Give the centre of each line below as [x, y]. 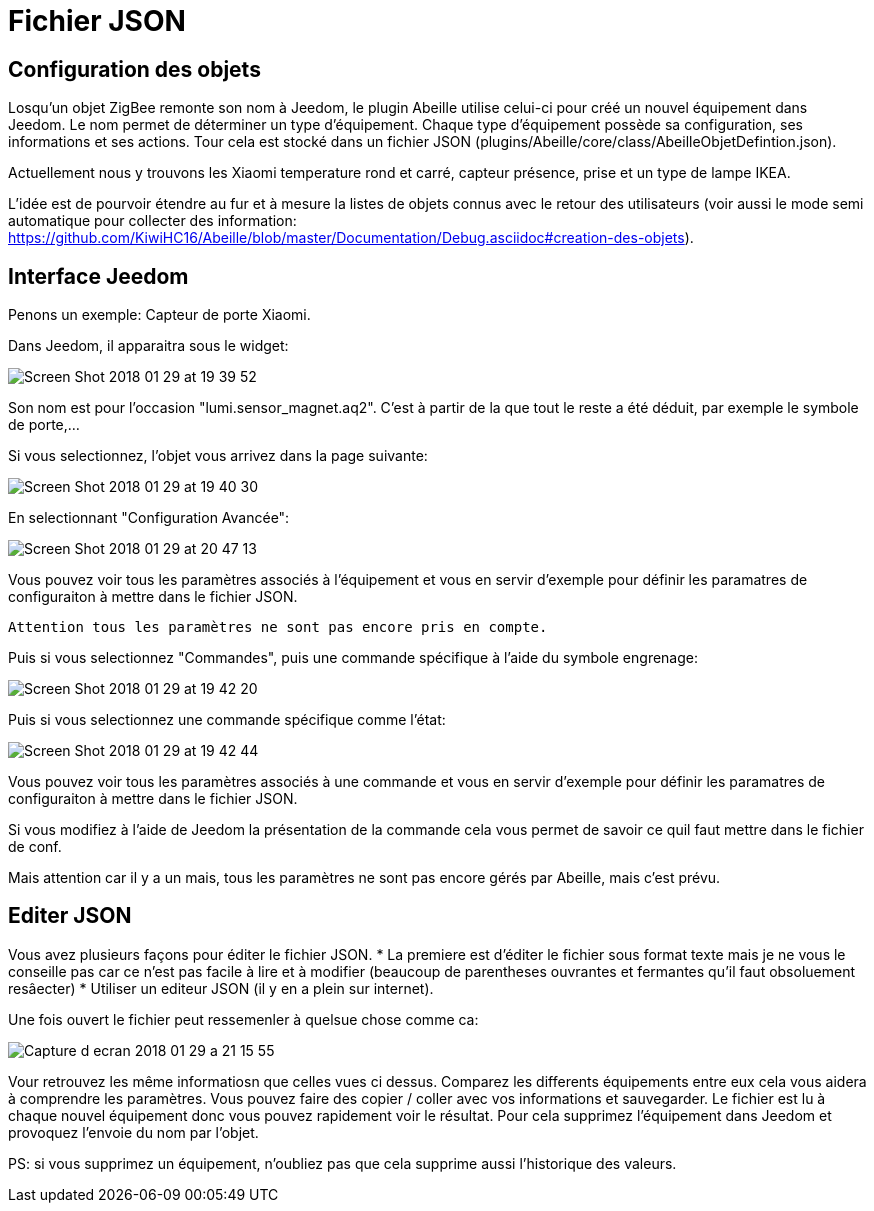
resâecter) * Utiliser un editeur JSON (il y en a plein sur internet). [221, 988]
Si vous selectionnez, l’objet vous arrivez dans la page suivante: [218, 456]
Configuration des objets [134, 69]
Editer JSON [70, 916]
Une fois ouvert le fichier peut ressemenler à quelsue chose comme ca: [243, 1019]
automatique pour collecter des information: [152, 221]
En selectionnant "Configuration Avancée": [149, 518]
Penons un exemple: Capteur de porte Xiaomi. [159, 315]
